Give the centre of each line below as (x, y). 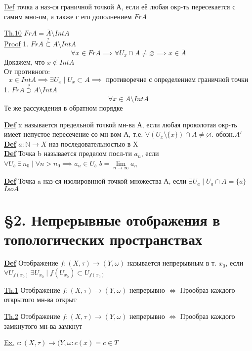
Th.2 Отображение (32, 316)
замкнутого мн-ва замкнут (43, 326)
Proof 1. (16, 43)
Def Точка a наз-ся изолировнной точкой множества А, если (95, 181)
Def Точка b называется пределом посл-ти (68, 153)
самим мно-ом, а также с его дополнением (68, 16)
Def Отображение (31, 263)
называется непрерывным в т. (172, 263)
